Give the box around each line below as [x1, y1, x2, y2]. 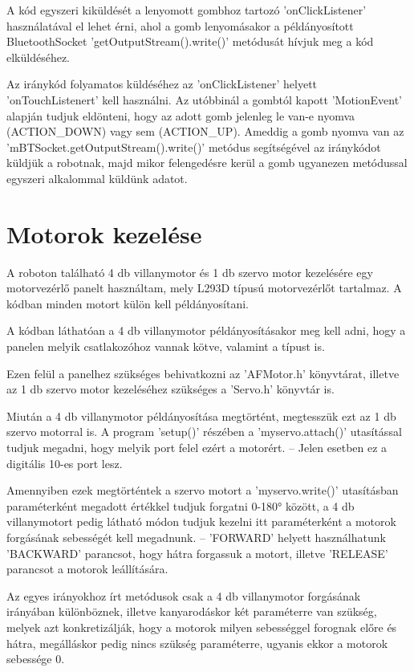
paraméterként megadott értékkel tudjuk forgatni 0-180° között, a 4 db [6, 497, 355, 514]
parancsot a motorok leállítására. [6, 560, 168, 577]
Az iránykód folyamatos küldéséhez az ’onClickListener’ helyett [6, 75, 318, 92]
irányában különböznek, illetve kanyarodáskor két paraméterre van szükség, [6, 603, 377, 620]
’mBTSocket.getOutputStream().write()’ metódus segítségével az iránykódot [6, 138, 381, 155]
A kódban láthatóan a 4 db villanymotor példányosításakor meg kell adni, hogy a [6, 322, 406, 339]
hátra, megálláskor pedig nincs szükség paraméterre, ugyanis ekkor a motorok [6, 634, 388, 651]
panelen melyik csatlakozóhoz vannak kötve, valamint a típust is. [6, 338, 325, 355]
